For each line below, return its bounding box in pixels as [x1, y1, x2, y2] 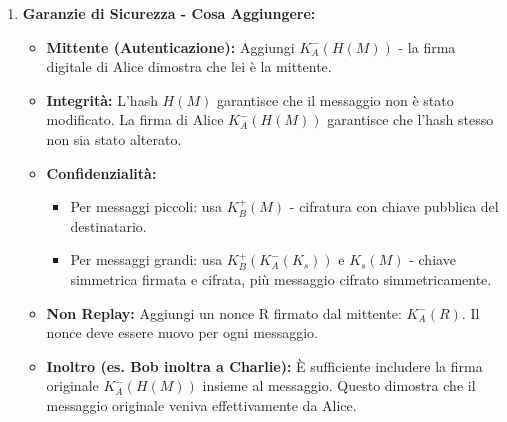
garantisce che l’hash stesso [327, 109, 494, 130]
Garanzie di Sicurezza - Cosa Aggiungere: [22, 3, 316, 23]
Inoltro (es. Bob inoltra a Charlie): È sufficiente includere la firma [46, 355, 483, 376]
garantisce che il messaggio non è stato [216, 89, 454, 110]
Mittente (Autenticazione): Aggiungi [46, 36, 295, 57]
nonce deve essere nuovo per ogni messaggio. [46, 322, 318, 343]
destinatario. [70, 215, 147, 236]
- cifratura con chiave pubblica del [289, 196, 499, 217]
